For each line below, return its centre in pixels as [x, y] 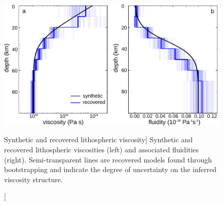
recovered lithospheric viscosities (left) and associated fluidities [102, 150]
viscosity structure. [33, 179]
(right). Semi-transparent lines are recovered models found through [108, 159]
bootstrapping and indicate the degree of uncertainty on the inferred [110, 169]
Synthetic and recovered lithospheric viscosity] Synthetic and [99, 139]
